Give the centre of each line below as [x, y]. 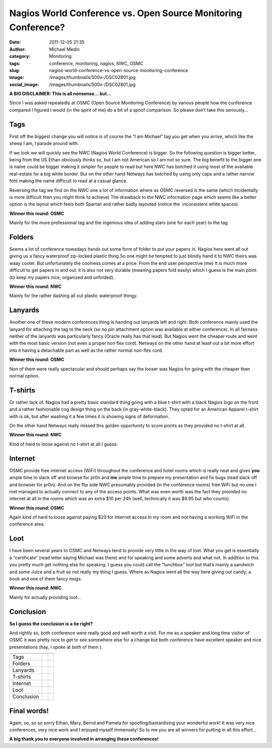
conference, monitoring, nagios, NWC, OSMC [96, 63]
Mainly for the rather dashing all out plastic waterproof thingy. [74, 296]
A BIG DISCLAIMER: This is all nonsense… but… [60, 94]
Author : [18, 49]
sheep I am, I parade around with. [44, 143]
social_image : [24, 84]
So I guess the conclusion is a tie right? [51, 624]
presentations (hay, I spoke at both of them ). [56, 647]
